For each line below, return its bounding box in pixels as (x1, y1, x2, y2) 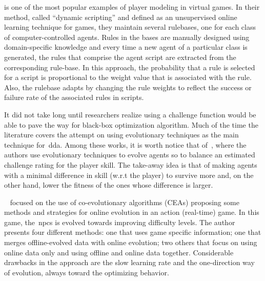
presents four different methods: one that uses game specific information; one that (4, 227, 261, 237)
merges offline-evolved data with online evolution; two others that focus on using (4, 237, 257, 248)
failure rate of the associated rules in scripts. (4, 92, 144, 103)
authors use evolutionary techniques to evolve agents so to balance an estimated (4, 149, 255, 160)
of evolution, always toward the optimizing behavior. (4, 267, 169, 277)
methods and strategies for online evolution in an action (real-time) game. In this (4, 207, 259, 217)
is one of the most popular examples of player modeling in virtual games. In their (4, 2, 260, 12)
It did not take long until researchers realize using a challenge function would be (4, 109, 256, 119)
